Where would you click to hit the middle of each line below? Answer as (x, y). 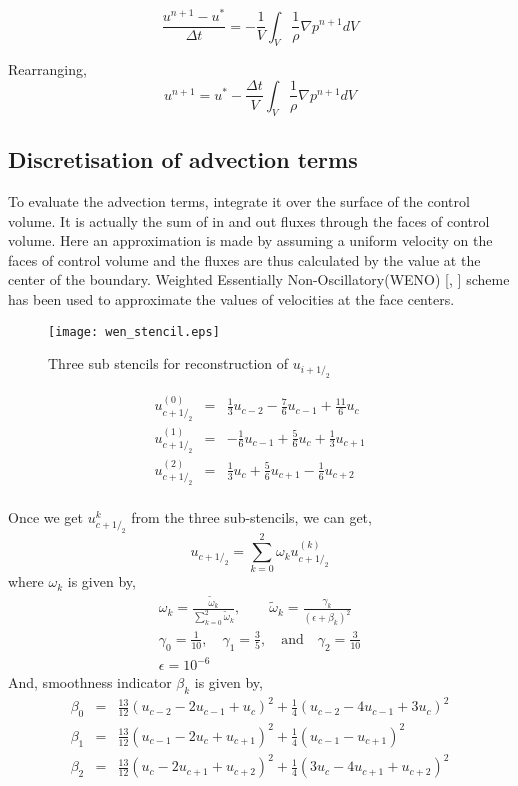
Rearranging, (47, 69)
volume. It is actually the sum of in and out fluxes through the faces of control (249, 220)
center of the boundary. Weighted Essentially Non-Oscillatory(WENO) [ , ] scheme (259, 279)
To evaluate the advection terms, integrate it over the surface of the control (239, 200)
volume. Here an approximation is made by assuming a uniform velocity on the (250, 240)
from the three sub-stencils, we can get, (251, 517)
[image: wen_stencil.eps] (134, 331)
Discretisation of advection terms (183, 159)
